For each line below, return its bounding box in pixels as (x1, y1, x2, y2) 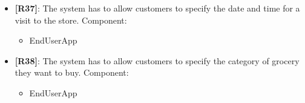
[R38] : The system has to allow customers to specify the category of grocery (15, 54, 300, 67)
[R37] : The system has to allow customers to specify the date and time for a (15, 2, 300, 14)
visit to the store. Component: (15, 13, 127, 26)
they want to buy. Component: (15, 66, 129, 79)
